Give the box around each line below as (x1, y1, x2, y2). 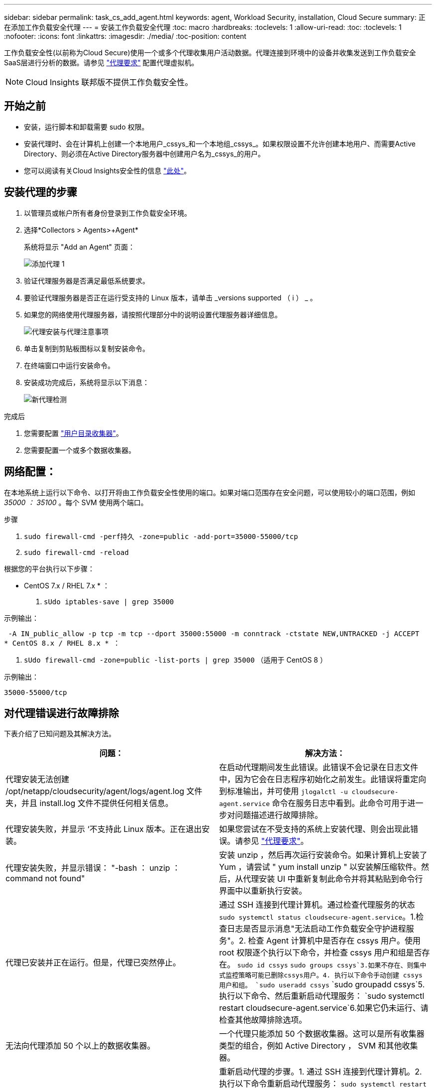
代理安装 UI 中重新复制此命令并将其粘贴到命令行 (243, 874, 423, 884)
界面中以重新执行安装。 (219, 886, 307, 896)
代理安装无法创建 (5, 774, 70, 785)
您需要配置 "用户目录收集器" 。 (24, 428, 123, 437)
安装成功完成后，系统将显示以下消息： (24, 378, 149, 387)
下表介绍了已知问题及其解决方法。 (4, 729, 115, 738)
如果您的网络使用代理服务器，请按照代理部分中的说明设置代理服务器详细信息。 (24, 310, 282, 319)
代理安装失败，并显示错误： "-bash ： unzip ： (5, 863, 181, 873)
